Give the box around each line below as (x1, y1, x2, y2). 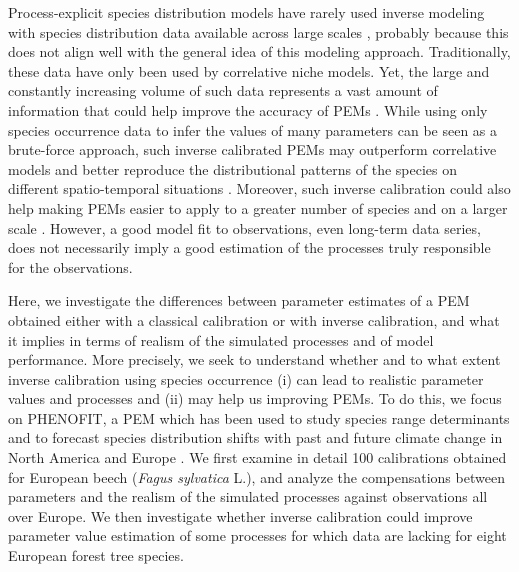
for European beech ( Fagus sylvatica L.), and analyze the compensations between (8, 466, 505, 487)
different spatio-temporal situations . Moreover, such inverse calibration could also (8, 178, 511, 199)
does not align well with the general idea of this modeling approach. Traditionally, (8, 41, 511, 62)
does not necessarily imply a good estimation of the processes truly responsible (8, 237, 491, 258)
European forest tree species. (8, 545, 184, 566)
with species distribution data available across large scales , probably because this (8, 21, 509, 42)
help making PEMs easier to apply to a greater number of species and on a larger (8, 197, 508, 218)
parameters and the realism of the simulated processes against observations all (8, 486, 488, 507)
